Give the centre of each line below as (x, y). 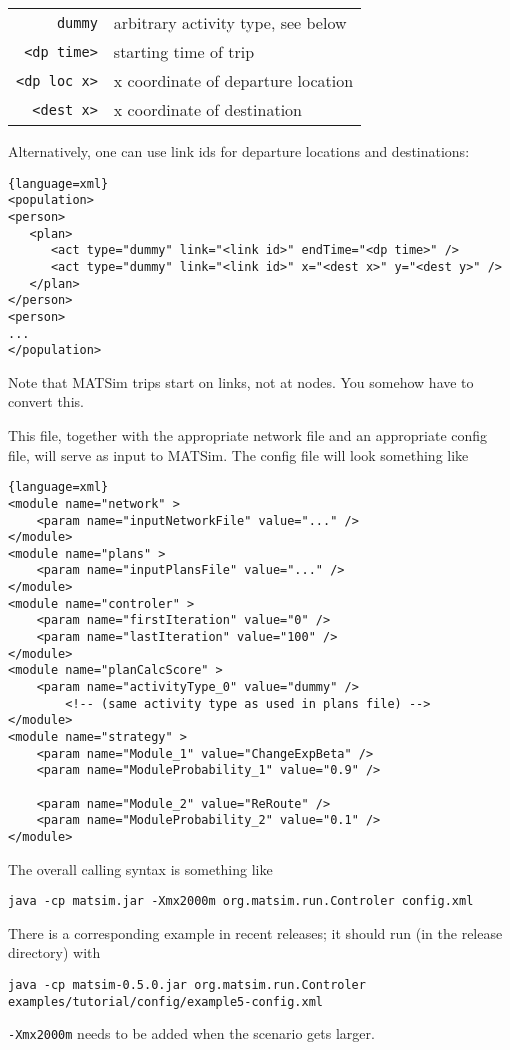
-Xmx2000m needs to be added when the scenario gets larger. (191, 1033)
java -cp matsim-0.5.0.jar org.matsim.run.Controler (187, 985)
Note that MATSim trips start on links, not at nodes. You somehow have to (241, 381)
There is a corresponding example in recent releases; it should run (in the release (255, 932)
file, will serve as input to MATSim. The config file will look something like (238, 454)
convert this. (46, 401)
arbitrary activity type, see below (230, 22)
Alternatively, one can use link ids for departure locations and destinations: (239, 151)
